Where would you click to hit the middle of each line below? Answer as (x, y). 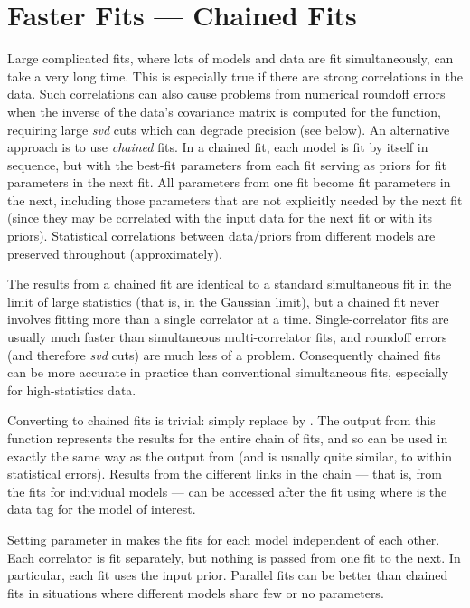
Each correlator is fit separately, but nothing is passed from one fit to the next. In (234, 557)
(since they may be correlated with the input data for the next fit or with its (220, 218)
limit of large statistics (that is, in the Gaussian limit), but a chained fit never (224, 301)
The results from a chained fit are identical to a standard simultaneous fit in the (230, 284)
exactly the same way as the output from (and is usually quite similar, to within (230, 456)
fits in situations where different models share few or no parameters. (196, 592)
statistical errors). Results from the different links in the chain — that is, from (225, 474)
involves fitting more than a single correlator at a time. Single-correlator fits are (228, 319)
